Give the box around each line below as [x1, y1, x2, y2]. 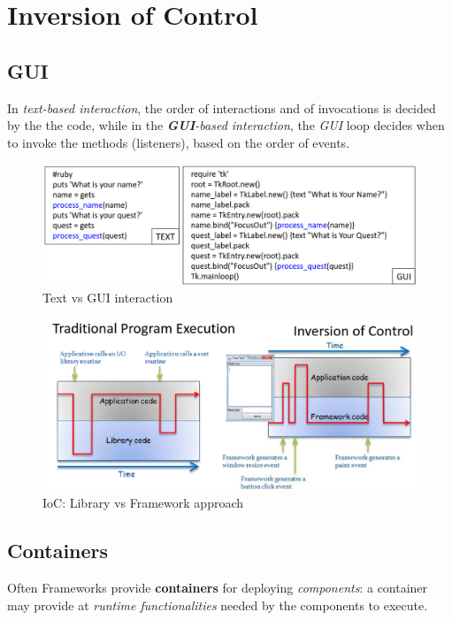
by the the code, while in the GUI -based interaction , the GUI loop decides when [7, 116, 445, 134]
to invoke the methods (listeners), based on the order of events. [7, 133, 350, 151]
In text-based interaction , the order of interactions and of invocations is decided [7, 98, 436, 117]
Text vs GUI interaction [42, 288, 173, 307]
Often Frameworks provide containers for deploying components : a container [7, 578, 428, 597]
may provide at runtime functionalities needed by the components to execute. [7, 595, 428, 614]
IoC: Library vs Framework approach [42, 494, 244, 512]
